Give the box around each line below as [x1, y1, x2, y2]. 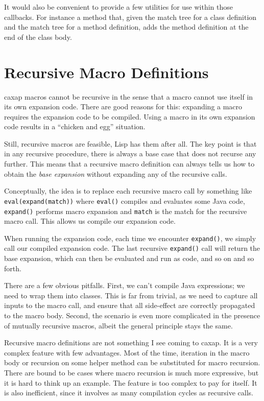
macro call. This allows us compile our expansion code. [4, 216, 176, 226]
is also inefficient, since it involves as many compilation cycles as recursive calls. [4, 387, 253, 398]
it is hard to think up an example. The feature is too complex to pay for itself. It [4, 377, 257, 388]
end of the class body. [4, 31, 72, 42]
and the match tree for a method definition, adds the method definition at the [4, 21, 249, 32]
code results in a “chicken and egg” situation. [4, 121, 146, 132]
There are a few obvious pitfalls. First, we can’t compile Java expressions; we [4, 280, 245, 291]
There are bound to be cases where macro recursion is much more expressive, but [4, 367, 259, 378]
